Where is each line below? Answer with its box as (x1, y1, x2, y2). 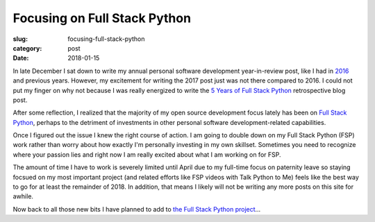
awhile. (12, 192, 34, 200)
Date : (12, 54, 29, 62)
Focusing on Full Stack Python (12, 10, 191, 26)
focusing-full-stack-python (67, 35, 145, 43)
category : (12, 44, 42, 52)
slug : (12, 35, 28, 43)
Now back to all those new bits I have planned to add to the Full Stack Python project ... (12, 205, 261, 213)
